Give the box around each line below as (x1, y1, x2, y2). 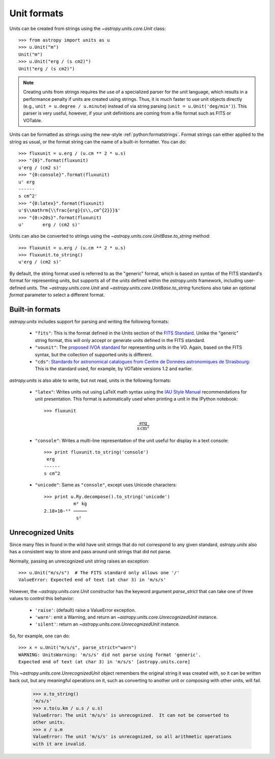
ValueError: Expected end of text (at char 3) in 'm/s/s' (18, 577, 167, 583)
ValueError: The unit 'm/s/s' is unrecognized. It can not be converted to (33, 712, 229, 718)
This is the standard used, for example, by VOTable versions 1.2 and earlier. (35, 366, 193, 372)
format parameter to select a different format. (9, 292, 105, 298)
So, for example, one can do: (9, 633, 70, 639)
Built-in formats (9, 305, 61, 314)
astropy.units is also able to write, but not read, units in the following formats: (9, 377, 172, 383)
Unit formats (9, 8, 64, 19)
